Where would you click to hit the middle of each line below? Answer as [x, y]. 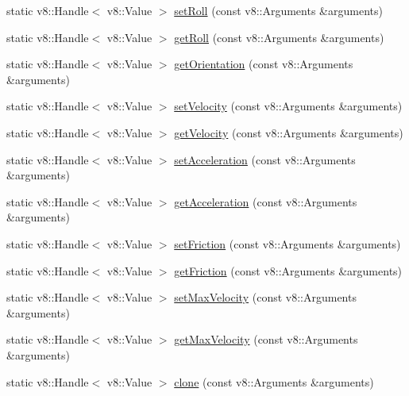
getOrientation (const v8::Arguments [264, 64]
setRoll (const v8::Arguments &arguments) [278, 10]
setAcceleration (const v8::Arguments [265, 159]
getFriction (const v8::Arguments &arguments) [288, 270]
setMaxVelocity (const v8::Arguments [265, 297]
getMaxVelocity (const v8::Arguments [266, 339]
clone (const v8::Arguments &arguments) [274, 381]
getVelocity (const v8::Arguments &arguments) [289, 132]
